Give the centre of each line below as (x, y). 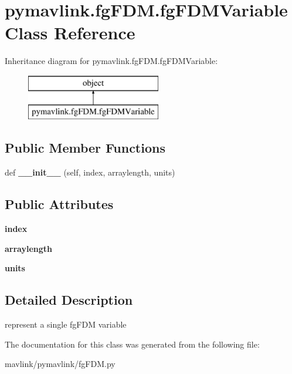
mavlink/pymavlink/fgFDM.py (60, 364)
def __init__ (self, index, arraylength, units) (90, 172)
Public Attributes (59, 204)
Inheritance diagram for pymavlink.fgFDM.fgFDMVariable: (111, 61)
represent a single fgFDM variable (66, 324)
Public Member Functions (85, 148)
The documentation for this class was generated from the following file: (132, 344)
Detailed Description (69, 300)
